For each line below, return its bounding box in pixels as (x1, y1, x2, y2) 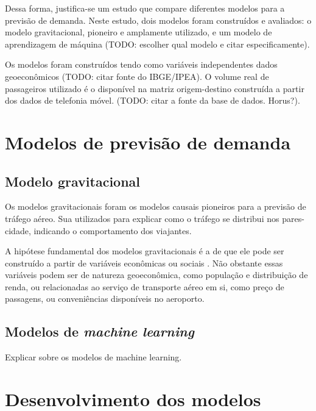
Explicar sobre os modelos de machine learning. (5, 351, 182, 363)
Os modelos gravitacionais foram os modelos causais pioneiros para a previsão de (5, 200, 306, 213)
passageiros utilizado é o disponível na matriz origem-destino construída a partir (5, 82, 304, 95)
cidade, (5, 224, 31, 237)
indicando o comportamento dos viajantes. (33, 224, 192, 237)
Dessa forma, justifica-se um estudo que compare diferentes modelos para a (5, 2, 285, 14)
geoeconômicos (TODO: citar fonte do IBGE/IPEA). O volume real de (5, 70, 269, 82)
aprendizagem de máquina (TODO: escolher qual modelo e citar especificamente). (5, 37, 310, 50)
